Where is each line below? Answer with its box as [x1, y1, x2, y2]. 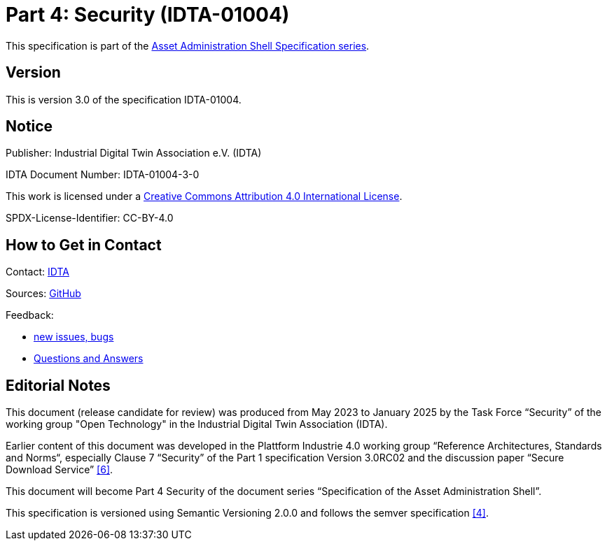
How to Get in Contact [6, 236, 162, 254]
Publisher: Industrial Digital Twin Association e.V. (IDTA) [6, 147, 262, 159]
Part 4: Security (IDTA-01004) [6, 3, 290, 27]
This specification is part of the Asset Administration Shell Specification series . [6, 39, 370, 52]
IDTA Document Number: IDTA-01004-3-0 [6, 168, 200, 181]
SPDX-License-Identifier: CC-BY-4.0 [6, 212, 174, 224]
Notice [6, 117, 53, 136]
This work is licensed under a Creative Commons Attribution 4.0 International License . [6, 190, 403, 203]
